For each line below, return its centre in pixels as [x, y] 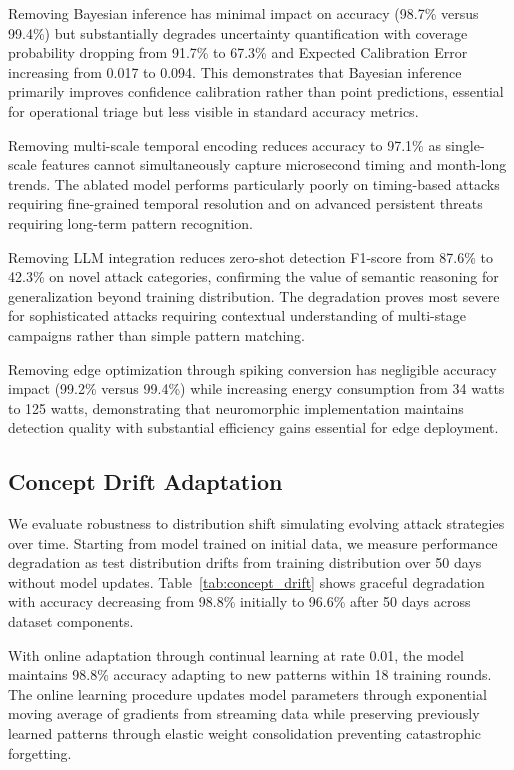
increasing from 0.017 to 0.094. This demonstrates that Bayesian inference [235, 71]
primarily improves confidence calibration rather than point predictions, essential [256, 91]
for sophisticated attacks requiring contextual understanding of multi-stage [237, 315]
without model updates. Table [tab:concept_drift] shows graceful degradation [246, 581]
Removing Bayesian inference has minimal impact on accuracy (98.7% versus [243, 13]
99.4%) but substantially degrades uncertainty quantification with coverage [238, 32]
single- [465, 144]
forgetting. [40, 752]
